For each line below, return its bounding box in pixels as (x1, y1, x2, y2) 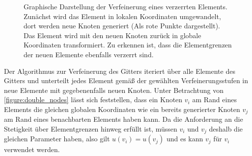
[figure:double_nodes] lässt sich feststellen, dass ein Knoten (4, 94, 183, 105)
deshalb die (209, 123, 243, 134)
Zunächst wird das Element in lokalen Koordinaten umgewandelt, (24, 11, 221, 21)
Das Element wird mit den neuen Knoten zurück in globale (24, 30, 201, 40)
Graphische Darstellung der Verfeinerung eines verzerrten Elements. (24, 1, 227, 11)
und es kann (166, 134, 203, 144)
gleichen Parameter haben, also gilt (4, 134, 110, 144)
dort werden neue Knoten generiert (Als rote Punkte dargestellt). (24, 21, 220, 31)
